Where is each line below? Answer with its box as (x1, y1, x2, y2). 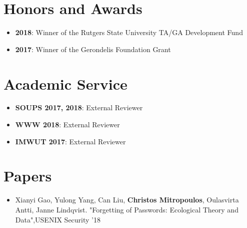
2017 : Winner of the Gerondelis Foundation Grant (15, 44, 171, 54)
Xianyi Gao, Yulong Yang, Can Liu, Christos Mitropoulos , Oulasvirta (15, 194, 239, 205)
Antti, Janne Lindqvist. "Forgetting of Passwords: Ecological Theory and (15, 204, 238, 214)
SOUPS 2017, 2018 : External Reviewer (15, 102, 143, 113)
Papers (3, 165, 52, 186)
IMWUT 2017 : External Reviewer (15, 136, 126, 146)
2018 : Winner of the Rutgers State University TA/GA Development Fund (15, 27, 243, 38)
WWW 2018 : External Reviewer (15, 119, 120, 130)
